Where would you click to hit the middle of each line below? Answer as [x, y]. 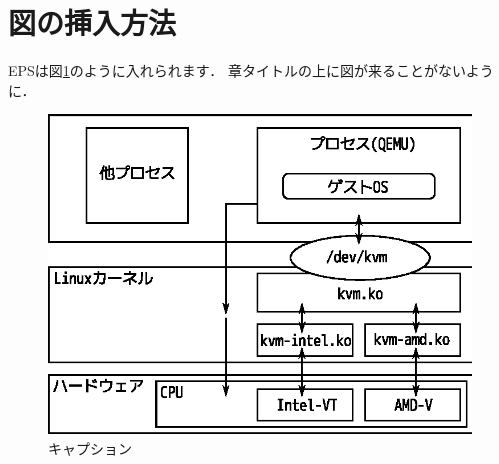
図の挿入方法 [92, 22]
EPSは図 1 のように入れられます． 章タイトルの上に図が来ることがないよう [251, 70]
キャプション [90, 447]
